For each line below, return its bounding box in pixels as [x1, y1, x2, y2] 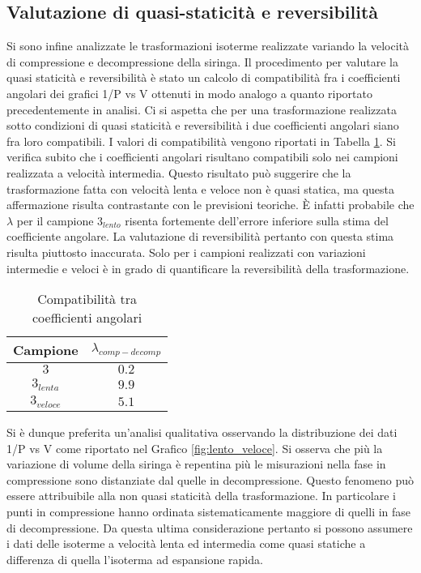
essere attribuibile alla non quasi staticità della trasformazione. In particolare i [6, 487, 396, 504]
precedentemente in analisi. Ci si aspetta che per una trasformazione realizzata [6, 100, 397, 118]
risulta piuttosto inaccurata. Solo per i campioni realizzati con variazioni [6, 243, 366, 260]
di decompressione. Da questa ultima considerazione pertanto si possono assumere [6, 519, 413, 536]
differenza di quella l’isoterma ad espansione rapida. [6, 550, 263, 567]
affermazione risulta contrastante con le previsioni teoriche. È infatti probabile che [6, 196, 415, 213]
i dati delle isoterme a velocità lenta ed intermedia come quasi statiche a [6, 535, 366, 552]
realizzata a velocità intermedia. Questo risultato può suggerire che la [6, 164, 351, 181]
